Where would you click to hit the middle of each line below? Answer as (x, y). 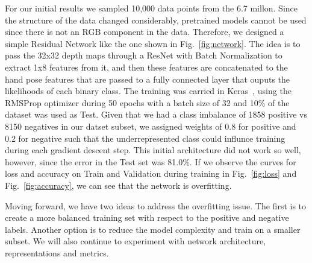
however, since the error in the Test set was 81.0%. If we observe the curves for (151, 161)
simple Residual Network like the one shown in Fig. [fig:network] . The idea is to (153, 43)
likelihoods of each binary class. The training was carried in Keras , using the (148, 91)
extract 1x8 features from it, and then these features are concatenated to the (146, 67)
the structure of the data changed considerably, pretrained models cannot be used (156, 20)
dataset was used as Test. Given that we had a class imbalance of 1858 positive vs (156, 114)
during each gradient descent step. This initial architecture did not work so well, (153, 150)
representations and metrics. (57, 252)
